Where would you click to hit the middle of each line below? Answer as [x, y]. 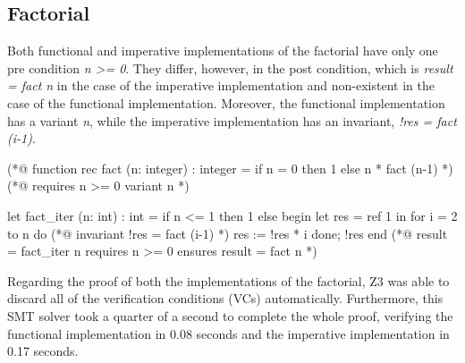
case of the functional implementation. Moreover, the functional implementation [226, 102]
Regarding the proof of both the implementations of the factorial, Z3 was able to [228, 280]
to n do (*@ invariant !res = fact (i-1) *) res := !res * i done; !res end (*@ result [228, 233]
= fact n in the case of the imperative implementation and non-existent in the [221, 85]
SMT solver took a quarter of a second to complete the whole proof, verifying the [230, 315]
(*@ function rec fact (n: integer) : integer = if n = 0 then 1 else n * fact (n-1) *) [230, 168]
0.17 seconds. [43, 351]
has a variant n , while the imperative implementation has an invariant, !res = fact [232, 120]
